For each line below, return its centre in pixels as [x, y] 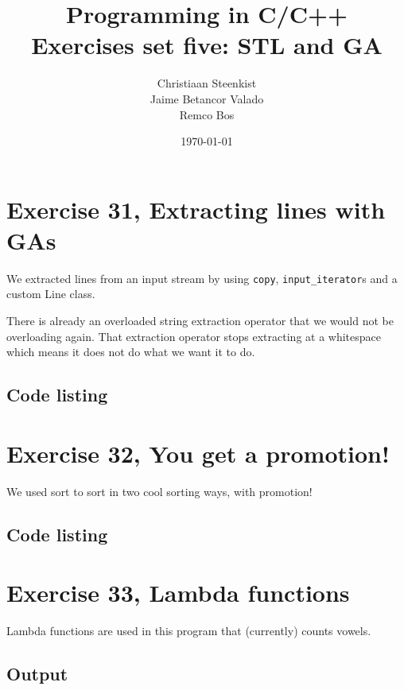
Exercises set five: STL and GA [207, 45]
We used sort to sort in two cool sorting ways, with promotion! [159, 491]
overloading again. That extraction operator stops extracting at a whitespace [194, 336]
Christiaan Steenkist [207, 83]
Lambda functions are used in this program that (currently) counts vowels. [189, 631]
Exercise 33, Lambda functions [178, 593]
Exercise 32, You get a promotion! [198, 453]
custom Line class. [51, 294]
